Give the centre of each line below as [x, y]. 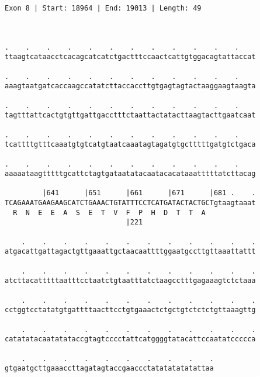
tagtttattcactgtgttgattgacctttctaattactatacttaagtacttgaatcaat [130, 115]
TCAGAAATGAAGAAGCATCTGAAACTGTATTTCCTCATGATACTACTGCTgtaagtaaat [130, 203]
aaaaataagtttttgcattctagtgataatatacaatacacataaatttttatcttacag [130, 174]
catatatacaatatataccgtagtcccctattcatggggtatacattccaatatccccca [130, 339]
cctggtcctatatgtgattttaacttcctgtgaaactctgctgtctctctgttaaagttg [130, 310]
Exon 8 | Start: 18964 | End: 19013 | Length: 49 [103, 8]
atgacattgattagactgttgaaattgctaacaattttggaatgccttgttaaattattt [130, 252]
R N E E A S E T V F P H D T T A [109, 212]
